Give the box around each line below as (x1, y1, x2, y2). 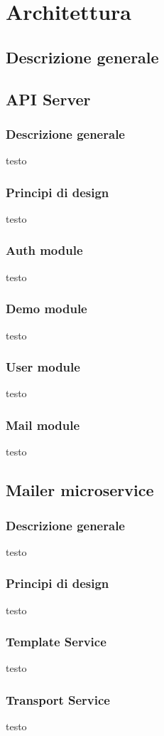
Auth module (6, 241, 83, 259)
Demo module (6, 300, 87, 317)
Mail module (6, 416, 80, 433)
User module (6, 358, 80, 376)
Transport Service (6, 690, 110, 708)
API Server (6, 88, 91, 110)
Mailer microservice (6, 479, 154, 501)
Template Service (6, 633, 106, 651)
